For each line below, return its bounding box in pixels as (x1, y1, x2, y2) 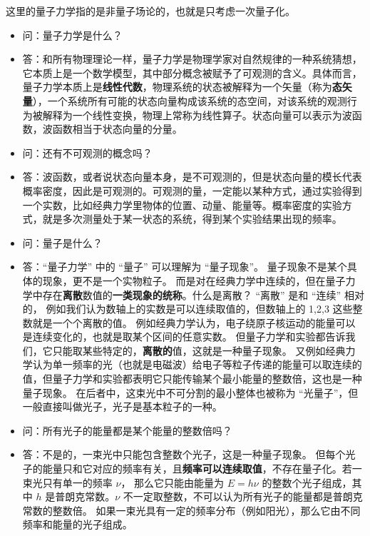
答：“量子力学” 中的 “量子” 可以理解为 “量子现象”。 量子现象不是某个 (22, 259, 347, 274)
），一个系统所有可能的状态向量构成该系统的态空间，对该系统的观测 (32, 93, 347, 108)
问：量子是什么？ (22, 235, 103, 250)
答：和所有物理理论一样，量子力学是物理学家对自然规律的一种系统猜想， (22, 51, 362, 66)
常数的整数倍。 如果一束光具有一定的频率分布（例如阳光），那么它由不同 (22, 502, 361, 517)
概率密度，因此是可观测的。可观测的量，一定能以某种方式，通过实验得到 (22, 183, 362, 198)
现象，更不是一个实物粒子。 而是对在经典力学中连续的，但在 (42, 273, 326, 288)
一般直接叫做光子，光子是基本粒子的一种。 (22, 399, 222, 414)
